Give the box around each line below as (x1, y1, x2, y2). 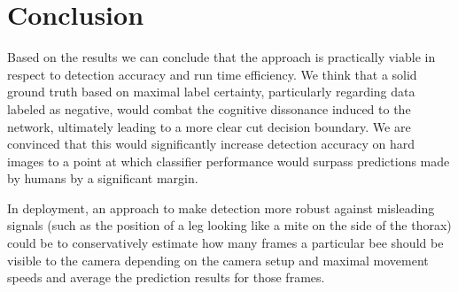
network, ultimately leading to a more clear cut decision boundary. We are (7, 117, 411, 135)
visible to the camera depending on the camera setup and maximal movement (7, 250, 429, 269)
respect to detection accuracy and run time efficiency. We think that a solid (7, 65, 417, 83)
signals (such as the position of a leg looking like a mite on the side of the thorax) (7, 216, 452, 234)
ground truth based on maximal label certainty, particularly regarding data (7, 82, 415, 101)
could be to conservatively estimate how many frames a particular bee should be (7, 234, 444, 252)
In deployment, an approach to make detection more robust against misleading (7, 198, 435, 217)
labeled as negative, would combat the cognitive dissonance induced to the (7, 99, 411, 118)
